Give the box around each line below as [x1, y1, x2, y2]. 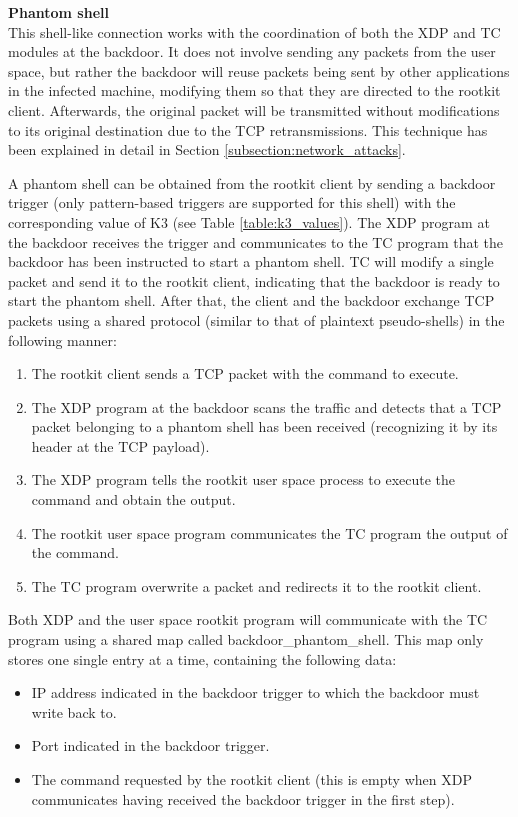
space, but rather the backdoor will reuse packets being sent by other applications [8, 60, 510, 81]
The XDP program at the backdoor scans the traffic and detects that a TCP [31, 396, 502, 417]
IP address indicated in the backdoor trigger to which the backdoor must [31, 682, 480, 703]
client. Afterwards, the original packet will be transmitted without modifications [8, 99, 500, 120]
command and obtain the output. [31, 489, 236, 510]
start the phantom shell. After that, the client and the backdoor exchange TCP [8, 290, 495, 311]
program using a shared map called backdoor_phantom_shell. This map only [8, 629, 484, 650]
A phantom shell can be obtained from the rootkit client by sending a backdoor [8, 172, 496, 193]
